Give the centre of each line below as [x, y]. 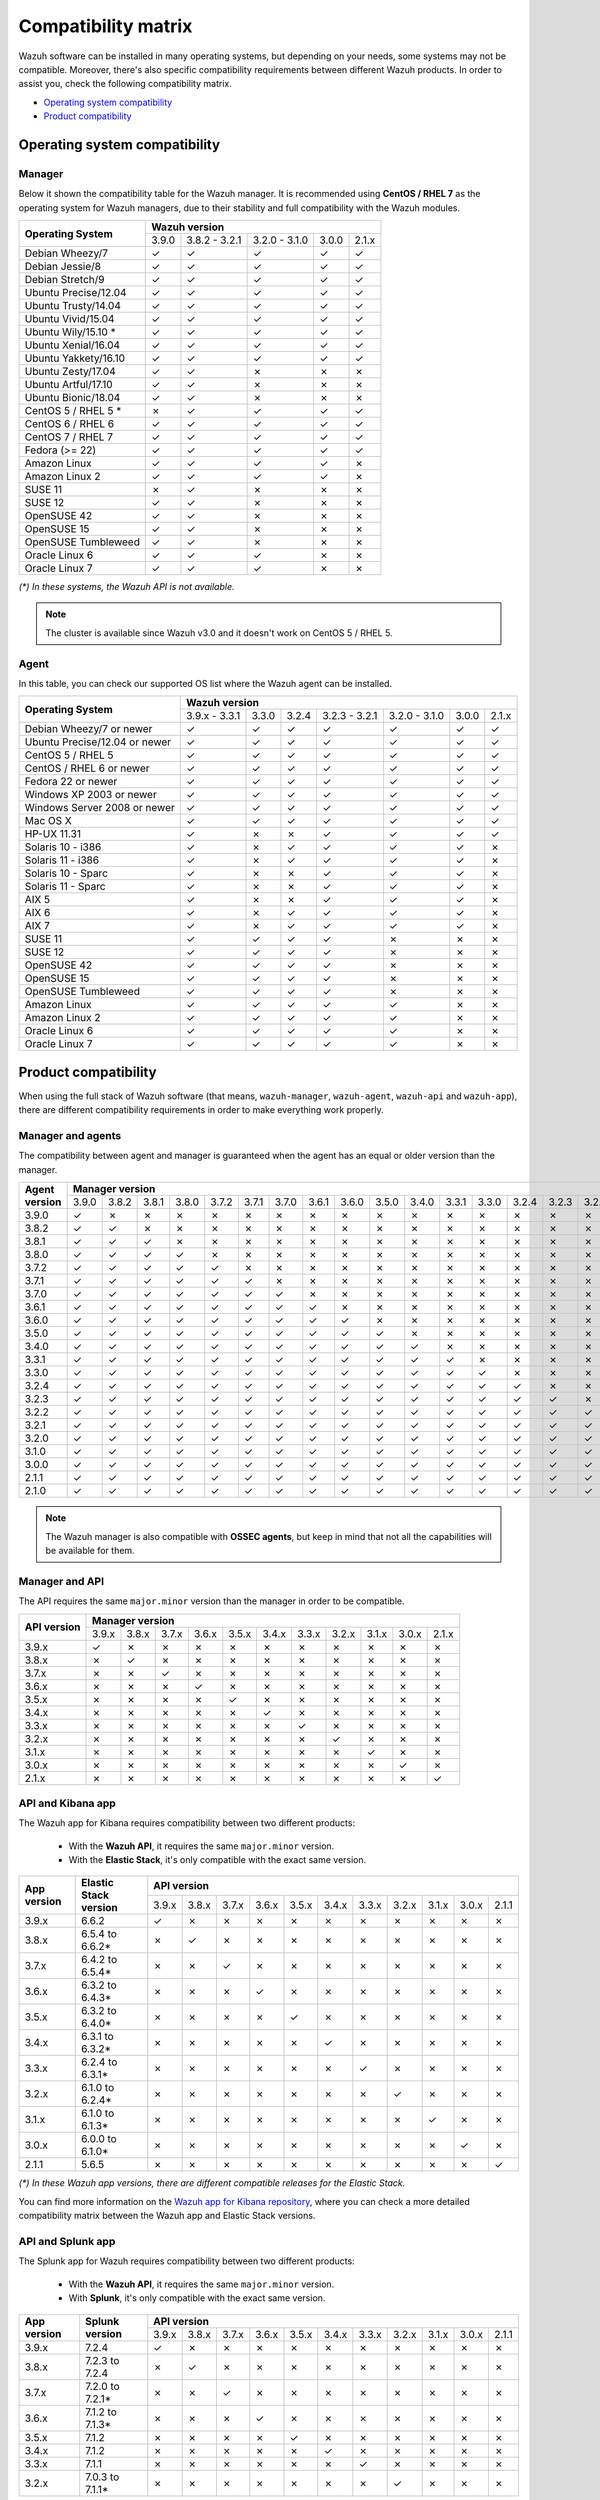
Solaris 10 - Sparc [66, 873]
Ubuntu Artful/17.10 [69, 385]
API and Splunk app [67, 2241]
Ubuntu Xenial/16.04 [72, 345]
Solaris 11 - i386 [62, 860]
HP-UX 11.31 [53, 834]
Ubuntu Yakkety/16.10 [74, 358]
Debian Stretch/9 [64, 280]
